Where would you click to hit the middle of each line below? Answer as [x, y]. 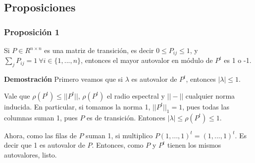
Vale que [17, 95]
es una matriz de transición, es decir [99, 50]
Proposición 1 [32, 31]
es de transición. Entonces [126, 117]
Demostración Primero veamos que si [64, 79]
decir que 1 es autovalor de [45, 145]
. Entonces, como [118, 145]
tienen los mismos [194, 145]
